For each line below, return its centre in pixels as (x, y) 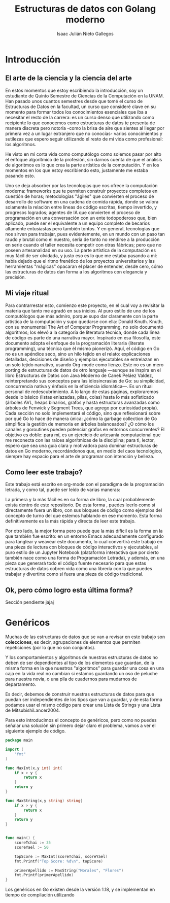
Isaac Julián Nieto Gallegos (85, 33)
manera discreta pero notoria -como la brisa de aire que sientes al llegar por (85, 128)
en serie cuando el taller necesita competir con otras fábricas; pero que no (83, 245)
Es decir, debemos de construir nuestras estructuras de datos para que (80, 694)
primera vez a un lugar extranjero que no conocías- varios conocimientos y (84, 133)
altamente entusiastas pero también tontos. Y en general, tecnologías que (82, 228)
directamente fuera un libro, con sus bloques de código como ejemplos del (84, 510)
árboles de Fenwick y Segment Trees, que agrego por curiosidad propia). (82, 408)
